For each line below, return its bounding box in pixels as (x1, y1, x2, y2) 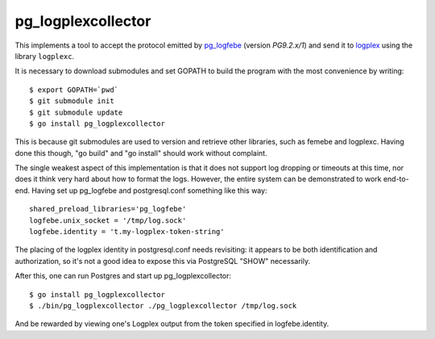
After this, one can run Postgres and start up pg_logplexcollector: (14, 271, 232, 281)
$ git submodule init (29, 97, 114, 106)
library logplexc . (14, 51, 75, 61)
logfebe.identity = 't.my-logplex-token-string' (29, 227, 225, 236)
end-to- (383, 174, 410, 184)
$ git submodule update (29, 107, 123, 117)
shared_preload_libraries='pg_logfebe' (29, 204, 187, 214)
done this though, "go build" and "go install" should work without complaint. (14, 148, 267, 157)
